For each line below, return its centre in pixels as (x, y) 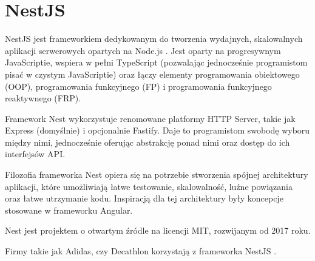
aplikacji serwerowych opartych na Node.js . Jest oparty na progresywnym (143, 50)
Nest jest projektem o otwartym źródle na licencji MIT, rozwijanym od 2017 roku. (158, 230)
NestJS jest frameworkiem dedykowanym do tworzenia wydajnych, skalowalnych (154, 39)
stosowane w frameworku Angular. (69, 210)
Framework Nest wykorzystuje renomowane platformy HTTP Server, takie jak (150, 118)
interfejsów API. (35, 154)
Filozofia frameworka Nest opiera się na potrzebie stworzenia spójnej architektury (157, 175)
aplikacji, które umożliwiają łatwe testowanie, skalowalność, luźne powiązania (149, 186)
